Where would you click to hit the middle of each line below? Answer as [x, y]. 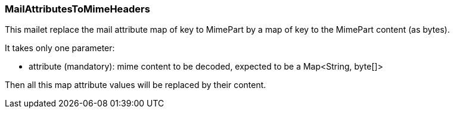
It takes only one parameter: [60, 48]
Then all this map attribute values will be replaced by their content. [136, 85]
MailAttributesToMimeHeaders [77, 9]
